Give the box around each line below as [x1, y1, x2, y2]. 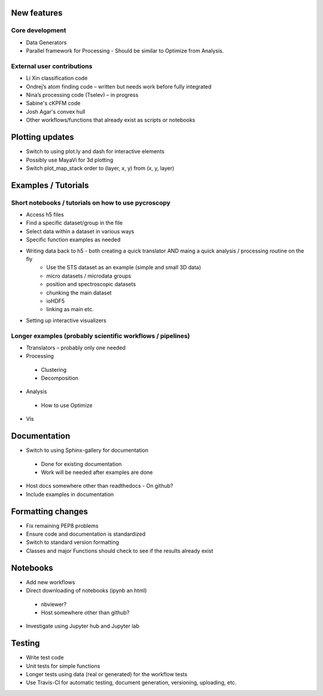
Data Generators [26, 39, 67, 46]
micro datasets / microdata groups [46, 272, 132, 279]
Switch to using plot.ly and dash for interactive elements [26, 148, 164, 155]
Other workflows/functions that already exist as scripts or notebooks [26, 117, 196, 124]
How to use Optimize [41, 402, 93, 409]
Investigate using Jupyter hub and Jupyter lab [26, 622, 140, 630]
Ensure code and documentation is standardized [26, 530, 146, 538]
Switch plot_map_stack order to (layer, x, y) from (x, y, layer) [26, 165, 175, 172]
